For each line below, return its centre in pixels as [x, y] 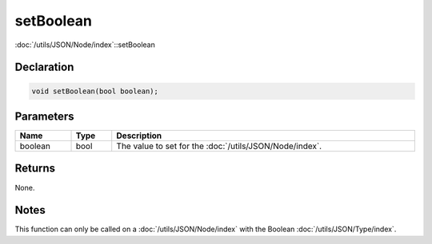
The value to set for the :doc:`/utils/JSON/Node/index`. [219, 146]
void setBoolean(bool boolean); [95, 91]
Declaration [44, 67]
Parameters [44, 116]
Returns [35, 169]
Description [139, 136]
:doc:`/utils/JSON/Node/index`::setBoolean [85, 45]
